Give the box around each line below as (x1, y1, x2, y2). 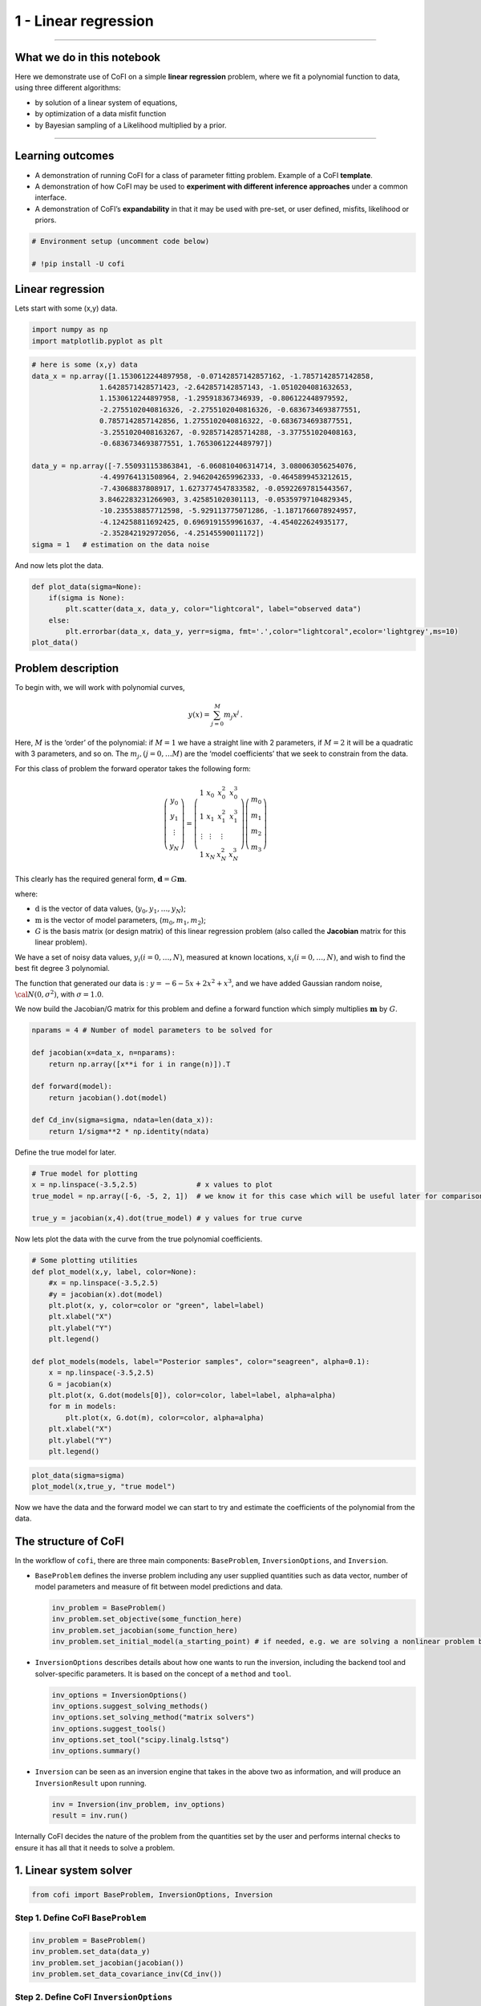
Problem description (14, 661, 119, 675)
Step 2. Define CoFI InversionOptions (14, 1992, 172, 2003)
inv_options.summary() (51, 1746, 141, 1756)
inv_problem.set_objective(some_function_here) (51, 1614, 242, 1624)
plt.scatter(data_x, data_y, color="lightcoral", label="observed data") (65, 604, 362, 614)
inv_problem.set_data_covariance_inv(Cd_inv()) (31, 1969, 222, 1978)
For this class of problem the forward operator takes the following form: (14, 763, 252, 774)
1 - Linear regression (14, 12, 154, 30)
